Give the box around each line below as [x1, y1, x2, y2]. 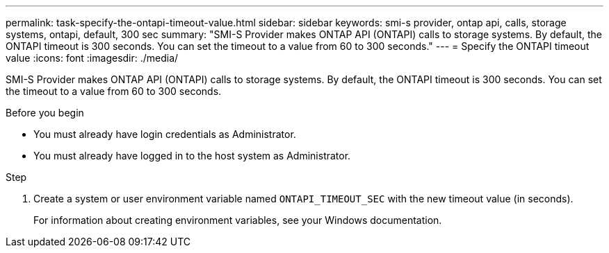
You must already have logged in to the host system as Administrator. [33, 150, 351, 162]
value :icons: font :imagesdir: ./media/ [6, 52, 179, 64]
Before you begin [6, 107, 84, 119]
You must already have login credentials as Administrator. [33, 128, 296, 140]
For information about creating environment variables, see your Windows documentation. [33, 214, 442, 226]
